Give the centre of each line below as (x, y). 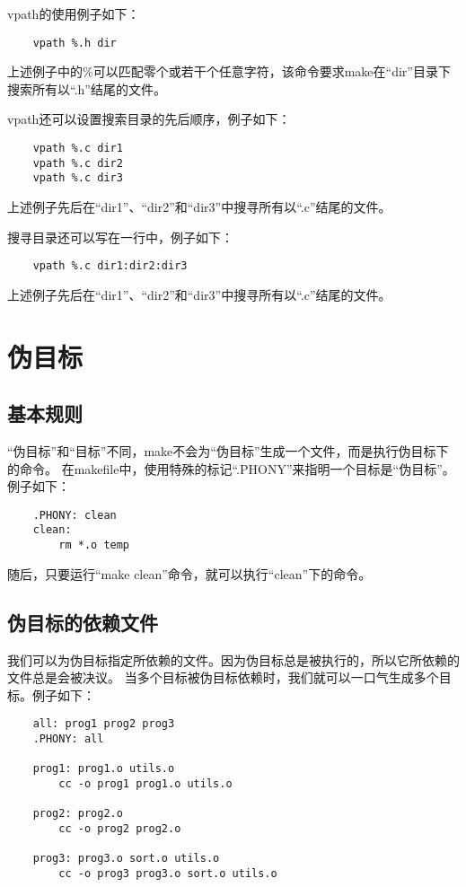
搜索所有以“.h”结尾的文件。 (87, 88)
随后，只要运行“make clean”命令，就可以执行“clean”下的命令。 (189, 573)
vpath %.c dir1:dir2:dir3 (110, 266)
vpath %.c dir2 (78, 163)
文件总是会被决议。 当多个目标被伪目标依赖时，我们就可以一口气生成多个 (223, 677)
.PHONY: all (68, 739)
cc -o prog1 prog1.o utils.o (145, 783)
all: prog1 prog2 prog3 (104, 724)
